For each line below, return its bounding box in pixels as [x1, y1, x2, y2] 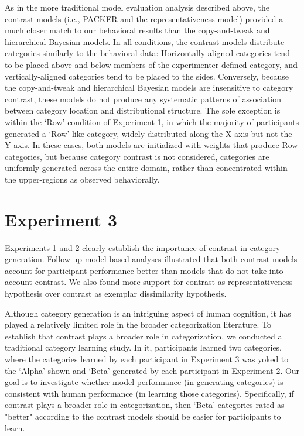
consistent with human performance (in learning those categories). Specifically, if [5, 387, 294, 399]
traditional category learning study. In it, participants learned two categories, [5, 341, 282, 353]
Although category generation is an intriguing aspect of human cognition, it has [5, 307, 291, 319]
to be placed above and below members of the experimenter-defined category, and [5, 58, 298, 70]
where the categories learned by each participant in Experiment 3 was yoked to [5, 352, 289, 365]
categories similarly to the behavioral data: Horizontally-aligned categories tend [5, 47, 290, 59]
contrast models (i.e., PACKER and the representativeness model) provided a [5, 12, 283, 25]
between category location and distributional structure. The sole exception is [5, 104, 281, 116]
